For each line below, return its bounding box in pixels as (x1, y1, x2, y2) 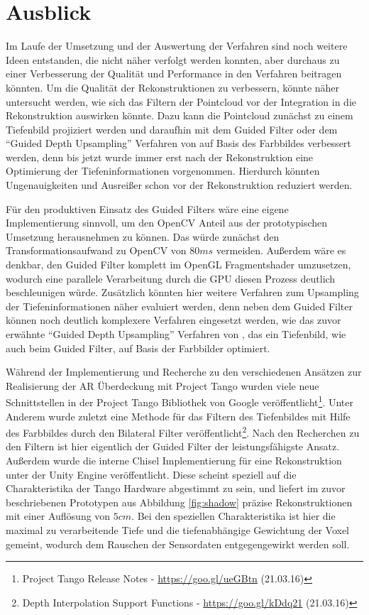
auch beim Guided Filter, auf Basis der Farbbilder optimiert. (6, 340, 270, 355)
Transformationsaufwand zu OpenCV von (6, 243, 187, 258)
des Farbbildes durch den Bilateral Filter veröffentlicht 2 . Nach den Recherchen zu (6, 423, 360, 440)
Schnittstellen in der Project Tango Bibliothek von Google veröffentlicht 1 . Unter (6, 393, 353, 410)
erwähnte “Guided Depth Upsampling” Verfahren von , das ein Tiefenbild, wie (6, 327, 346, 341)
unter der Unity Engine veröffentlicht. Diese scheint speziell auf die (6, 467, 297, 481)
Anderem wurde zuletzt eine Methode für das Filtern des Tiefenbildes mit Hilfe (6, 408, 351, 423)
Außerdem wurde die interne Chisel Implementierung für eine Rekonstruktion (6, 453, 342, 468)
